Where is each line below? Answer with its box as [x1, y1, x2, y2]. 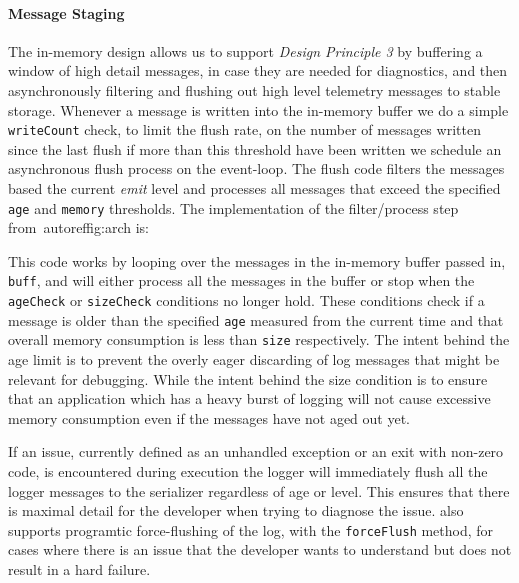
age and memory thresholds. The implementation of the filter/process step [8, 197, 459, 218]
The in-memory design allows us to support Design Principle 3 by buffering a [8, 40, 483, 61]
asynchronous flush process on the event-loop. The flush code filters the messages [8, 158, 505, 179]
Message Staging [8, 2, 125, 23]
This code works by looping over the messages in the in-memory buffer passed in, [8, 250, 506, 271]
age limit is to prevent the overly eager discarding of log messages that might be [8, 349, 500, 370]
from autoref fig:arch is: [8, 217, 149, 238]
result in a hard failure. [8, 559, 151, 580]
